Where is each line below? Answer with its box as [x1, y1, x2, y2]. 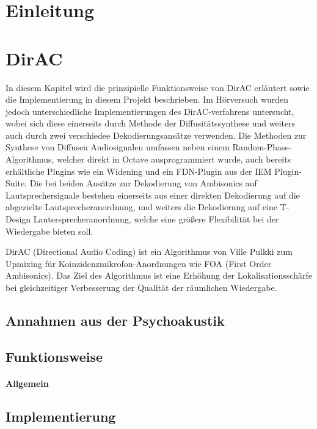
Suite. [5, 177, 27, 189]
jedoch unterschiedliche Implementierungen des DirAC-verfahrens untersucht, [5, 105, 294, 117]
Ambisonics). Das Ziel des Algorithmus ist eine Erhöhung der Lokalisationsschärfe [5, 269, 312, 282]
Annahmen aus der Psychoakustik [5, 310, 225, 329]
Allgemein [5, 376, 49, 389]
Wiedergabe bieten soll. [5, 224, 93, 237]
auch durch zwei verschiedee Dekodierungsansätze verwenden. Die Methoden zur [5, 128, 307, 141]
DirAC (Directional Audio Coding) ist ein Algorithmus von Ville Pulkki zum [5, 245, 293, 258]
